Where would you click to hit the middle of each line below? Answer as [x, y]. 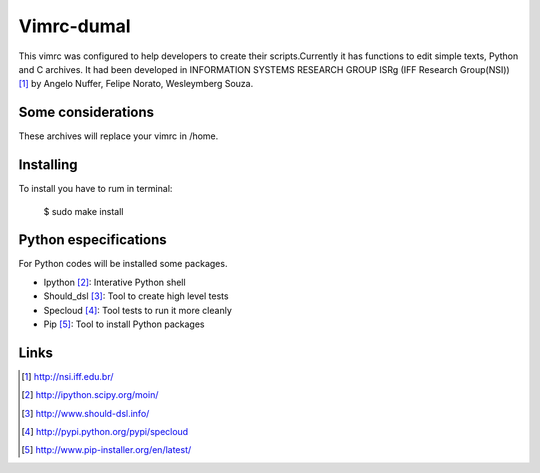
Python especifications [92, 240]
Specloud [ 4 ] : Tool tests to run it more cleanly [137, 310]
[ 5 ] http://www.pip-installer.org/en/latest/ [106, 450]
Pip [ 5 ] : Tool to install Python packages [124, 324]
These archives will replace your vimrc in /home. [118, 136]
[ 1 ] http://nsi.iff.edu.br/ [67, 376]
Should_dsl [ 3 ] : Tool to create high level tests [136, 296]
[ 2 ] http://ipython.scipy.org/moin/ [90, 395]
